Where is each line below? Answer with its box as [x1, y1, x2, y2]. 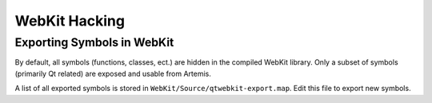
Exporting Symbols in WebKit [14, 35, 174, 50]
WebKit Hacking [14, 12, 126, 30]
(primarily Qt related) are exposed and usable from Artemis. [14, 69, 211, 78]
